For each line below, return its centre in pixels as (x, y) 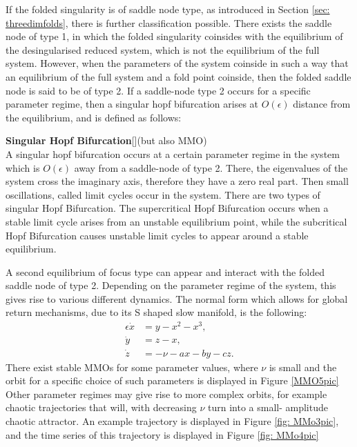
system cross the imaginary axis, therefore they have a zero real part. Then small (177, 181)
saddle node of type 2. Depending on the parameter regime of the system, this (171, 285)
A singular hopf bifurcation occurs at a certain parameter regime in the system (173, 153)
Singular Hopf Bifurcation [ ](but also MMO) (106, 140)
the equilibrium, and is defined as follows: (94, 117)
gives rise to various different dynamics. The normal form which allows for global (177, 298)
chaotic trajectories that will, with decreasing (101, 407)
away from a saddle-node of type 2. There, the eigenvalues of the (211, 167)
